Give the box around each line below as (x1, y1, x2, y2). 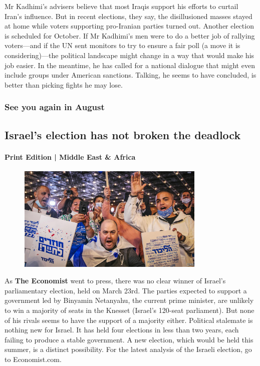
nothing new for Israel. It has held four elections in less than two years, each (5, 324, 239, 335)
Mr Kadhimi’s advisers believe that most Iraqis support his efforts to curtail (5, 1, 238, 11)
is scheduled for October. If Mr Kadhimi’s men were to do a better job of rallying (5, 30, 255, 41)
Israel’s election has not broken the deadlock (5, 127, 241, 142)
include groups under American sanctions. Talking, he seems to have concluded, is (5, 70, 256, 80)
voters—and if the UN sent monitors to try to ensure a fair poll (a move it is (5, 40, 240, 51)
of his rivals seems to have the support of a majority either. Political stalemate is (5, 314, 253, 325)
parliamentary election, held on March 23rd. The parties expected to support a (5, 285, 247, 295)
